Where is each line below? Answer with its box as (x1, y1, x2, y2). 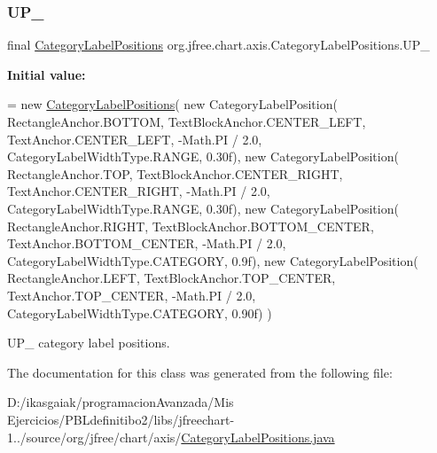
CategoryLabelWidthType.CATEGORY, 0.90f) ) (7, 303, 272, 322)
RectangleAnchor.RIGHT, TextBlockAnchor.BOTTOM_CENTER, (7, 216, 374, 235)
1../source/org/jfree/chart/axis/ (7, 427, 182, 446)
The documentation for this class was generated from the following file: (7, 363, 393, 381)
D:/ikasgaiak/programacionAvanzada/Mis (7, 393, 234, 411)
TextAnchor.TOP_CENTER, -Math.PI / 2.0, (7, 285, 256, 304)
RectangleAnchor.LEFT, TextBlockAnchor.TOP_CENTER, (7, 269, 336, 287)
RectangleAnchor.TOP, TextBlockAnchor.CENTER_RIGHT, (7, 164, 343, 183)
